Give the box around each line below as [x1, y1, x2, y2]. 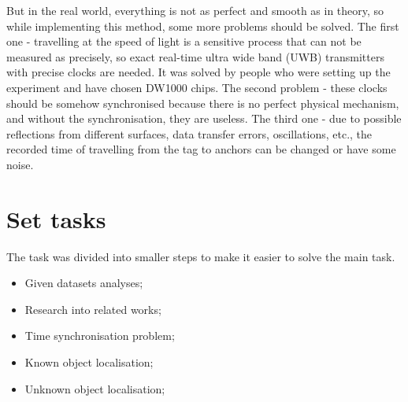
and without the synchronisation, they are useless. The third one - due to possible [6, 110, 402, 127]
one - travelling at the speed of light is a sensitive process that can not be [6, 33, 362, 50]
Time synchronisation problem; [24, 327, 175, 344]
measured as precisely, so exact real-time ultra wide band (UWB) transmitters [6, 48, 384, 65]
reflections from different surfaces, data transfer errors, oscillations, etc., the [6, 125, 373, 142]
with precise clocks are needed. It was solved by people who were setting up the [6, 64, 391, 80]
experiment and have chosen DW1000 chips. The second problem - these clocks [6, 79, 388, 95]
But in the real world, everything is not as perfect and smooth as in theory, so [6, 2, 384, 18]
